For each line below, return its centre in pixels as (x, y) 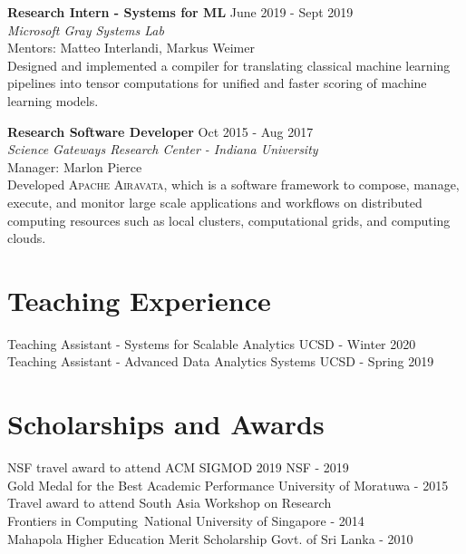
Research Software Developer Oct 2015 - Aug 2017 (160, 131)
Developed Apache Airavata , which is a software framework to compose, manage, (233, 185)
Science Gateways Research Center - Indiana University (163, 149)
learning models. (53, 100)
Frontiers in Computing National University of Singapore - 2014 (186, 520)
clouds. (27, 238)
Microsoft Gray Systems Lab (86, 29)
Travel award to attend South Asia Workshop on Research (170, 503)
